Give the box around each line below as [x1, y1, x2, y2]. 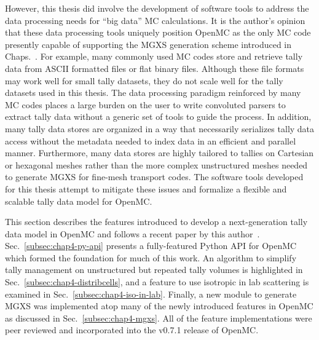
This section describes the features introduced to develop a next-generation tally [5, 215, 308, 228]
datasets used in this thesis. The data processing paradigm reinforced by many [5, 86, 301, 99]
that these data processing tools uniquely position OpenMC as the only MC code [5, 26, 311, 39]
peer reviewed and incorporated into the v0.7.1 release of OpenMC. [5, 323, 259, 336]
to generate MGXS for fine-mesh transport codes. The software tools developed [5, 170, 304, 183]
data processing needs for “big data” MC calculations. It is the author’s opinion [5, 14, 305, 26]
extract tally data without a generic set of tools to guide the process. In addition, [5, 110, 312, 123]
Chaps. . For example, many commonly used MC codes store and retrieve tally [5, 50, 303, 63]
